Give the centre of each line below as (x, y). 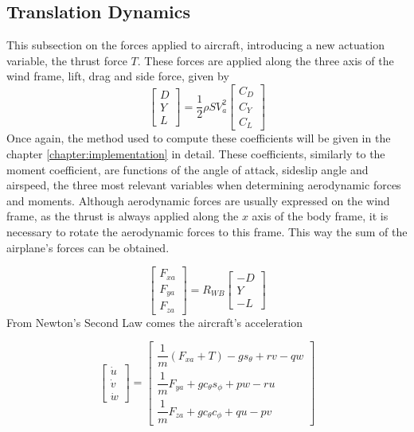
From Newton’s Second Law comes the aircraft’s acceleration (155, 322)
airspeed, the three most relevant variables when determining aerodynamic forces (204, 185)
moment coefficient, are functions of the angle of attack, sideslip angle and (187, 169)
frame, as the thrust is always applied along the (123, 216)
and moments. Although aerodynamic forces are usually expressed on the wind (198, 200)
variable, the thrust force (67, 60)
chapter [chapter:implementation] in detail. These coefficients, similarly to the (196, 154)
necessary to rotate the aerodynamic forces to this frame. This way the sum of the (207, 232)
